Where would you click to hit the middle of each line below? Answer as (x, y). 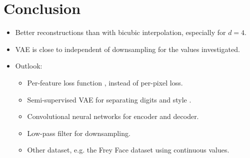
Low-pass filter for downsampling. (79, 133)
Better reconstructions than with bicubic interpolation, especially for (120, 32)
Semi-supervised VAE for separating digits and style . (109, 99)
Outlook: (29, 66)
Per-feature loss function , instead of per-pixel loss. (105, 82)
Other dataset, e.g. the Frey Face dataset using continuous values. (128, 150)
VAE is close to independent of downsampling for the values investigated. (127, 49)
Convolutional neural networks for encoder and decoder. (113, 116)
